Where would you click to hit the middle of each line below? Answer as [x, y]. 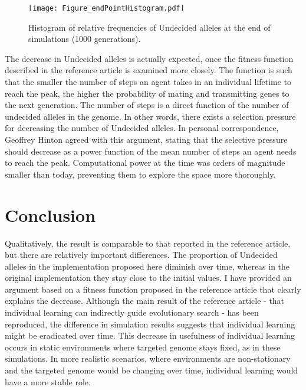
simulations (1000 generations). [85, 39]
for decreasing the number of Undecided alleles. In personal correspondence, [142, 128]
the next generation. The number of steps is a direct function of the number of [147, 105]
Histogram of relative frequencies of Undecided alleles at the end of [149, 27]
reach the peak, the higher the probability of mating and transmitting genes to [147, 93]
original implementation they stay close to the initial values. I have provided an [148, 278]
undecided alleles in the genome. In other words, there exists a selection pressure [150, 116]
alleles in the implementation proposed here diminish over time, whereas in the [147, 266]
